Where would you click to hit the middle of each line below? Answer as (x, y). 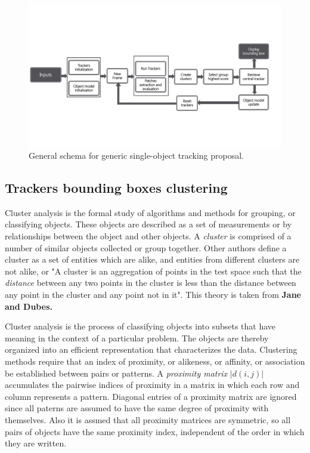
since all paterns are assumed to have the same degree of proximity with (137, 408)
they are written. (36, 443)
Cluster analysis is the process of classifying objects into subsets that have (140, 326)
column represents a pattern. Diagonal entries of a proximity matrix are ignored (151, 396)
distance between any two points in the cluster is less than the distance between (151, 283)
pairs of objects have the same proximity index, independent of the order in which (155, 431)
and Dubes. (29, 306)
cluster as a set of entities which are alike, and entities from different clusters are (152, 259)
